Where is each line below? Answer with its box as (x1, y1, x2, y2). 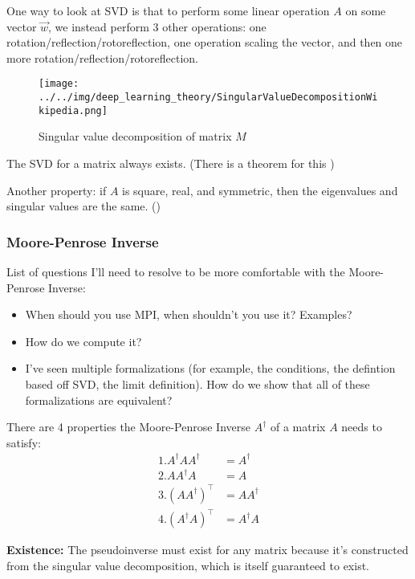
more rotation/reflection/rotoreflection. (6, 49, 198, 66)
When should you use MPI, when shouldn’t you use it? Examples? (25, 306, 352, 323)
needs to (341, 418, 382, 435)
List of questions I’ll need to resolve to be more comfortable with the (6, 263, 345, 279)
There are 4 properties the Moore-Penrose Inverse (6, 418, 250, 435)
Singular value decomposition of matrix (39, 128, 232, 145)
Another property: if (6, 181, 107, 198)
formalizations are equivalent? (25, 391, 173, 408)
